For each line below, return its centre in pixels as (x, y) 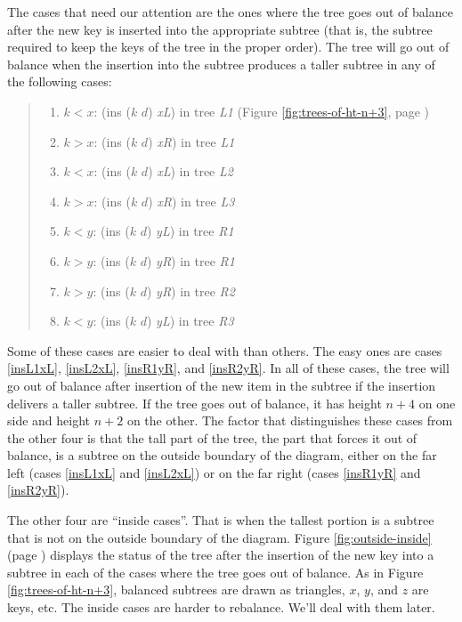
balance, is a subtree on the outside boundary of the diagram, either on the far (222, 455)
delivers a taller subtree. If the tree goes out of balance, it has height (195, 403)
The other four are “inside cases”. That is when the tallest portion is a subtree (221, 520)
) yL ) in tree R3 (190, 321)
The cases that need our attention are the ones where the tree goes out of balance (230, 12)
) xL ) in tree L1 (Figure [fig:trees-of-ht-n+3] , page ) (289, 111)
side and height (49, 420)
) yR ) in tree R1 (190, 260)
